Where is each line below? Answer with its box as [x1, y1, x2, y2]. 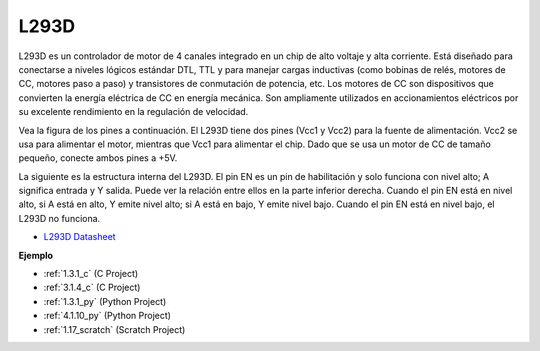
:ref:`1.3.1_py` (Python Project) [43, 295, 167, 307]
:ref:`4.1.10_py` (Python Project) [43, 310, 172, 322]
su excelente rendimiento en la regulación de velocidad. [18, 106, 249, 118]
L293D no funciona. [18, 212, 101, 224]
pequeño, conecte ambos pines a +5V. [18, 152, 178, 164]
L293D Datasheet [43, 231, 116, 243]
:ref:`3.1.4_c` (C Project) [43, 281, 141, 294]
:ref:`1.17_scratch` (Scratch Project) [43, 323, 186, 335]
